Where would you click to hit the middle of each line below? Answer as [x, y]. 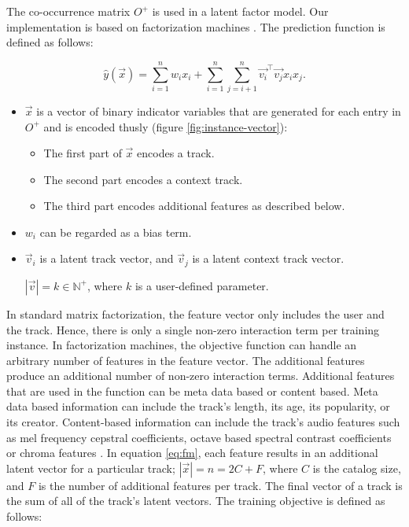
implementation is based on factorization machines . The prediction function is [196, 26]
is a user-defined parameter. [202, 285]
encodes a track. [176, 153]
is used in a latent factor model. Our [240, 11]
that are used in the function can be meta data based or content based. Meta [192, 391]
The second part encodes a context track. [143, 179]
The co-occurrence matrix [68, 11]
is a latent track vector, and [107, 258]
